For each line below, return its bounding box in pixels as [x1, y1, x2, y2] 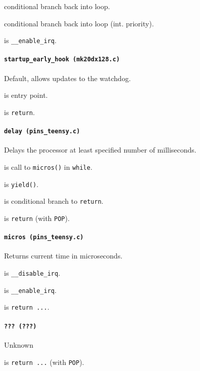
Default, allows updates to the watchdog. [4, 72, 131, 83]
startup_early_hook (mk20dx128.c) [4, 56, 120, 63]
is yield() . [4, 178, 39, 189]
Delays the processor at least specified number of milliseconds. [4, 144, 196, 155]
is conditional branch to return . [4, 196, 104, 206]
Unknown [4, 339, 33, 350]
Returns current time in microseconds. [4, 250, 123, 261]
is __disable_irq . [4, 268, 61, 278]
